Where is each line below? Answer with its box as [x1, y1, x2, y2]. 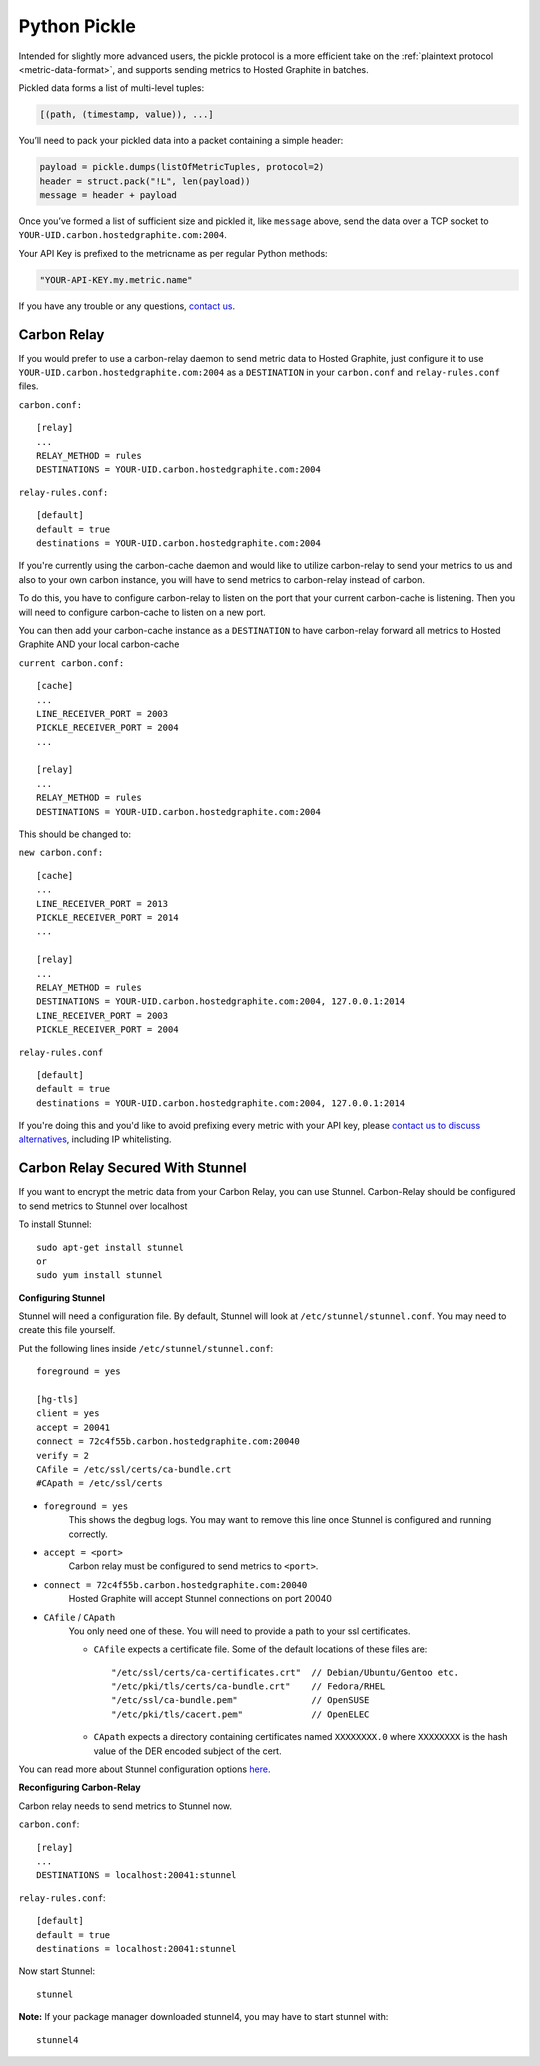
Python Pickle [18, 15, 137, 37]
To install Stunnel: [18, 1218, 92, 1230]
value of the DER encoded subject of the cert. [93, 1745, 282, 1757]
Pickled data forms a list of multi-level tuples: [18, 82, 205, 94]
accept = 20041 [36, 1421, 111, 1433]
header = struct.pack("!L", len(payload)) [39, 175, 251, 187]
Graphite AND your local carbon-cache [18, 638, 180, 650]
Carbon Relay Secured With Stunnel [18, 1160, 247, 1177]
